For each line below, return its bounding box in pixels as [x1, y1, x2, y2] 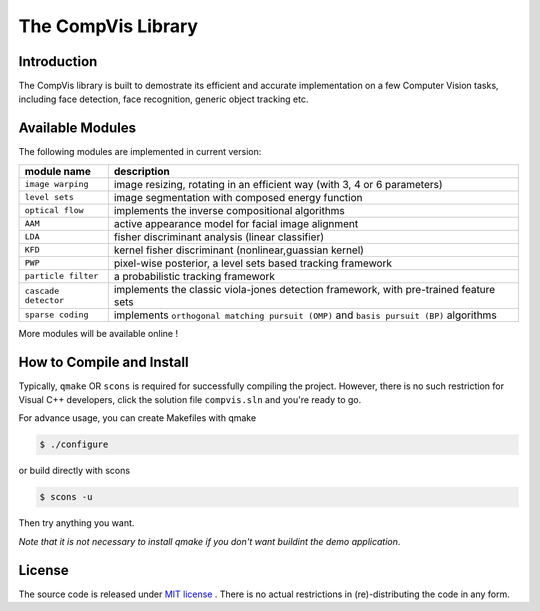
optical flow [24, 205, 84, 216]
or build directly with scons [18, 465, 130, 477]
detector [24, 295, 65, 305]
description [113, 164, 170, 178]
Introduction [18, 53, 98, 70]
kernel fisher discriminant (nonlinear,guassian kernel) [113, 243, 365, 257]
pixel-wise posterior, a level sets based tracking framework [113, 256, 393, 270]
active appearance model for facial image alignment [113, 216, 359, 230]
